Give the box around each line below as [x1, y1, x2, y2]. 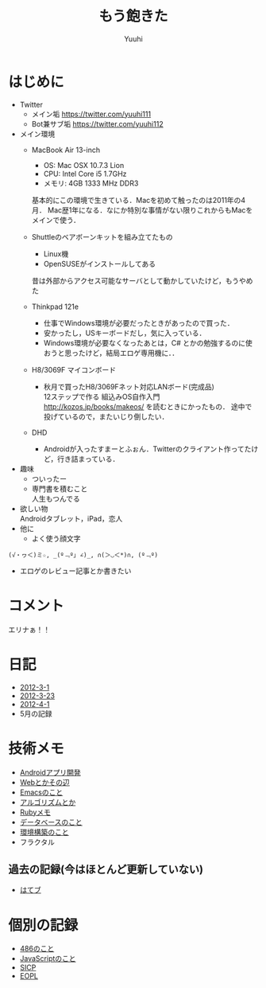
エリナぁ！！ [8, 624, 50, 634]
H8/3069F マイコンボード [31, 365, 117, 374]
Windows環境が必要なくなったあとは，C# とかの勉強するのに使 [43, 338, 253, 347]
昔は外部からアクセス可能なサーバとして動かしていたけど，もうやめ [31, 275, 253, 285]
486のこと [19, 944, 55, 954]
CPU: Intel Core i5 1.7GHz [43, 169, 127, 178]
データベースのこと [19, 817, 83, 826]
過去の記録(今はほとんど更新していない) [8, 862, 204, 876]
